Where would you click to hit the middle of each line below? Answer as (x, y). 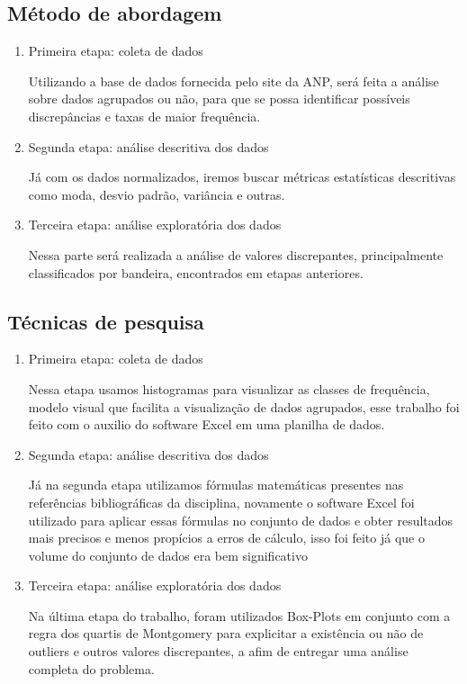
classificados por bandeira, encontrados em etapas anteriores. (196, 272)
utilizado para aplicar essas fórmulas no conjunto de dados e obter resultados (241, 520)
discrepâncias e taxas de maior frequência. (144, 116)
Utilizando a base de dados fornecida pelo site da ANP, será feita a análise (233, 81)
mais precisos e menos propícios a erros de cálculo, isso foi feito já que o (226, 538)
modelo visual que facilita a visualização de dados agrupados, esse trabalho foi (244, 406)
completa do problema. (91, 668)
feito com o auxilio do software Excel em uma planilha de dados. (207, 424)
